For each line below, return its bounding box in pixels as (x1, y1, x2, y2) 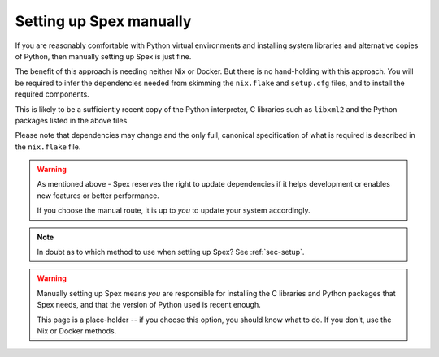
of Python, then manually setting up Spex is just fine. (15, 51, 192, 61)
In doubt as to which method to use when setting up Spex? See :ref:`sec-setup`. (37, 247, 305, 257)
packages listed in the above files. (15, 115, 129, 125)
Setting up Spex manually (15, 12, 192, 30)
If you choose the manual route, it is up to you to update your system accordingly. (37, 205, 311, 215)
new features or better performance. (37, 191, 160, 200)
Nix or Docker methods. (37, 325, 117, 336)
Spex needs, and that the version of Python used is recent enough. (37, 300, 261, 310)
